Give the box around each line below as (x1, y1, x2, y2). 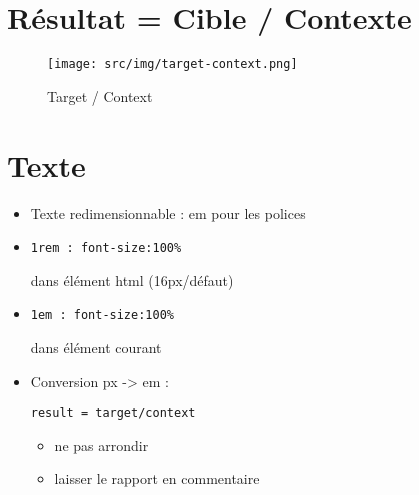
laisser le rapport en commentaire (54, 468, 260, 489)
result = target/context (30, 406, 196, 421)
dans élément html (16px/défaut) (30, 269, 234, 290)
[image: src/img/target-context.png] (47, 57, 298, 72)
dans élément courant (30, 337, 162, 357)
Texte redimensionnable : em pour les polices (30, 202, 306, 223)
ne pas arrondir (54, 434, 149, 455)
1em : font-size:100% (30, 308, 174, 323)
